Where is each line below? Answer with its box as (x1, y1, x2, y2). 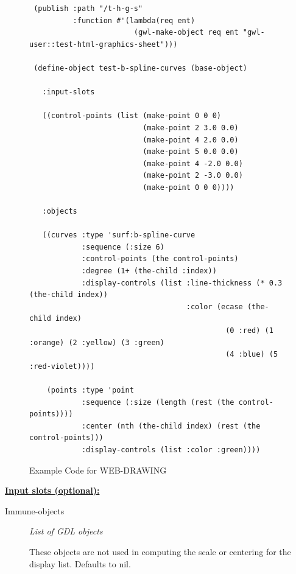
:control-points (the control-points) (81, 254, 239, 264)
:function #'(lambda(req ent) (72, 16, 196, 25)
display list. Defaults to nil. (29, 557, 131, 570)
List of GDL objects (29, 525, 103, 537)
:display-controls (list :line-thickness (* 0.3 (81, 278, 283, 287)
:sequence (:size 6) (81, 242, 164, 251)
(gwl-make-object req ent (133, 28, 239, 37)
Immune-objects (5, 504, 65, 517)
